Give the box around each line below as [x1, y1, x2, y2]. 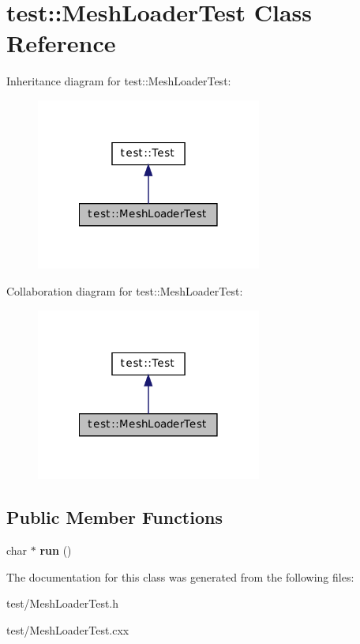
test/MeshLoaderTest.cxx [6, 621, 129, 638]
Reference [6, 27, 116, 59]
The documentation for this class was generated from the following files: [6, 568, 354, 585]
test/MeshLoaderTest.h [6, 595, 119, 612]
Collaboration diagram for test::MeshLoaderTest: [6, 283, 243, 299]
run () [39, 541, 72, 558]
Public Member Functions [6, 505, 223, 529]
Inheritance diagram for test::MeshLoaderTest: [6, 73, 231, 89]
